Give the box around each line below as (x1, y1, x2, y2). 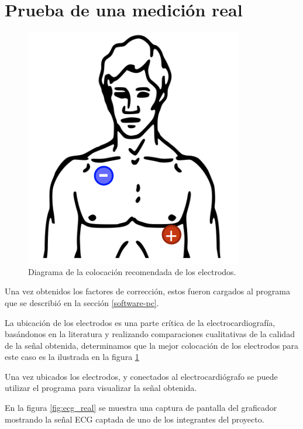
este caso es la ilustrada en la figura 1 (5, 351, 139, 363)
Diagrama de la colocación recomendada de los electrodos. (28, 265, 236, 277)
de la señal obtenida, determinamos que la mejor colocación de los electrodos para (5, 339, 299, 351)
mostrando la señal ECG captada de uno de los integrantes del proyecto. (5, 413, 264, 425)
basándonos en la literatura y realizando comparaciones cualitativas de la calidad (5, 328, 295, 340)
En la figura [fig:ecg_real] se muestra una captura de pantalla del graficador (5, 401, 277, 414)
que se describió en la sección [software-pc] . (5, 296, 159, 308)
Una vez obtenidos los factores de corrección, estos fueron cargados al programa (5, 285, 290, 297)
